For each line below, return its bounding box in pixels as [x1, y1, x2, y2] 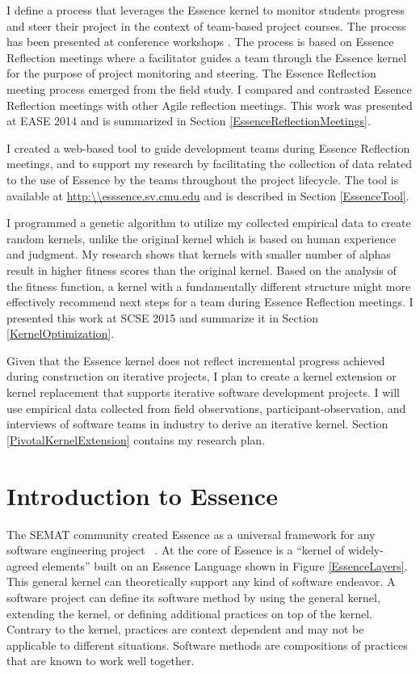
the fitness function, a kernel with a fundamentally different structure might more [6, 277, 411, 294]
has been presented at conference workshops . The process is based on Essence [6, 33, 394, 50]
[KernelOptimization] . [6, 325, 115, 342]
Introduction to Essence [6, 478, 278, 512]
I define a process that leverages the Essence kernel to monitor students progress [6, 2, 405, 18]
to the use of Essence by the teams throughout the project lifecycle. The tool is [6, 171, 399, 187]
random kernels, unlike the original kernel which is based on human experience [6, 230, 396, 246]
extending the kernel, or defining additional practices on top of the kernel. [6, 604, 372, 621]
